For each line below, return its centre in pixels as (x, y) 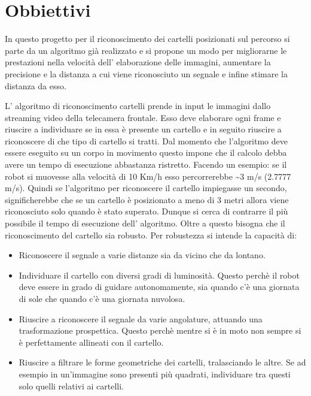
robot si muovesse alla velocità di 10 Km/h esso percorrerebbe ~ (123, 176)
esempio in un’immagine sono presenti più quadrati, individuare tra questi (155, 374)
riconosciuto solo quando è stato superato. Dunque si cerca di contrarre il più (147, 211)
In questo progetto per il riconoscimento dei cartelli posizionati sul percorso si (147, 39)
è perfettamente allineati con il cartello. (91, 342)
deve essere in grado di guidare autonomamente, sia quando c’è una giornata (159, 287)
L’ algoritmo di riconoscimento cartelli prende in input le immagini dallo (138, 106)
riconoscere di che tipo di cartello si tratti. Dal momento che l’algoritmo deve (147, 140)
